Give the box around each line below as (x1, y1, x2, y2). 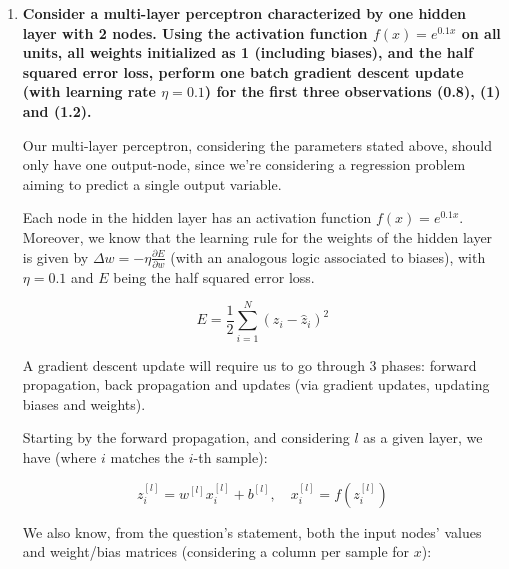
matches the (110, 446, 185, 467)
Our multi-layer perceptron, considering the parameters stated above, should (22, 134, 493, 155)
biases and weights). (22, 393, 146, 414)
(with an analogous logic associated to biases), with (170, 246, 486, 267)
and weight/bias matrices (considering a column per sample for (22, 541, 410, 562)
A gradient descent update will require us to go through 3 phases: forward (22, 354, 477, 375)
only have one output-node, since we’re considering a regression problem (22, 154, 466, 175)
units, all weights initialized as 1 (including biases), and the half (22, 42, 474, 63)
